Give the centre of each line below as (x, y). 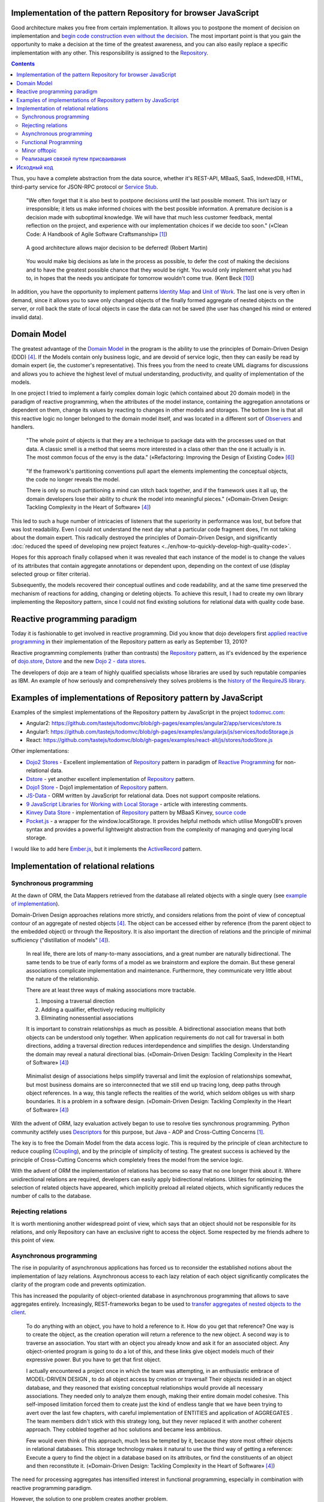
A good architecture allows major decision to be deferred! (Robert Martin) (117, 248)
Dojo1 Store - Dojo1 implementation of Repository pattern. (97, 787)
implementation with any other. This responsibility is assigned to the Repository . (110, 53)
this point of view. (33, 1240)
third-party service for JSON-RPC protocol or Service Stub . (85, 187)
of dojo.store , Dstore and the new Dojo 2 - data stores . (79, 661)
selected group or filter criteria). (50, 574)
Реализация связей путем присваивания (74, 159)
